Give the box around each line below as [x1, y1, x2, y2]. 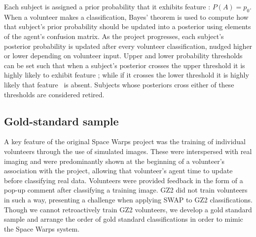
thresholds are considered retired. [4, 89, 105, 99]
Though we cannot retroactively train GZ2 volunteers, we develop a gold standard [4, 204, 252, 214]
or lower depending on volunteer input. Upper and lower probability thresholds [4, 50, 243, 61]
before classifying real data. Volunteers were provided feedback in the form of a [4, 175, 243, 185]
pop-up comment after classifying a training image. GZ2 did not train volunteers [4, 185, 248, 195]
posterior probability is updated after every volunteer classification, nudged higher [4, 40, 253, 51]
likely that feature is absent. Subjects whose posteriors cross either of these [4, 79, 234, 89]
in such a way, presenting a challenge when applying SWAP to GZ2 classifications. [4, 194, 253, 204]
